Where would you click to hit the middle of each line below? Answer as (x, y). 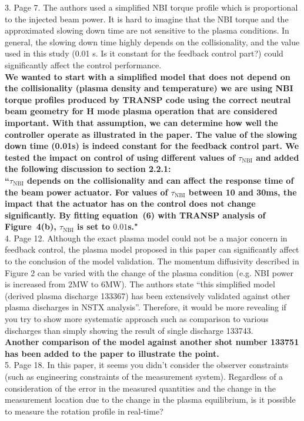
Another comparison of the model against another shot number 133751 (152, 342)
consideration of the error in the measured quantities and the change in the (140, 388)
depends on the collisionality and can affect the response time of (161, 180)
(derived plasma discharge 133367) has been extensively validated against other (148, 295)
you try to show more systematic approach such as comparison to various (137, 319)
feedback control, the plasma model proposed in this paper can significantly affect (152, 249)
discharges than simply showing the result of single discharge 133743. (129, 330)
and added (278, 157)
